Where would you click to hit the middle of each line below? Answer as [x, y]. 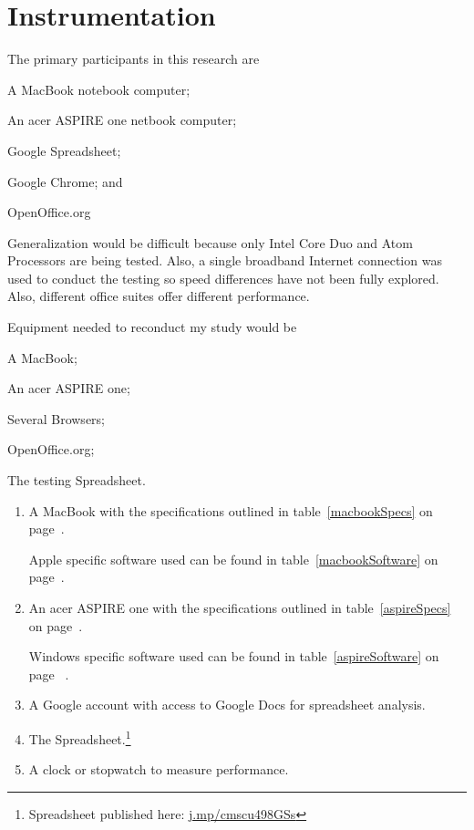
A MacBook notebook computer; [99, 89]
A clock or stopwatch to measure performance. [159, 769]
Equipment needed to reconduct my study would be [152, 327]
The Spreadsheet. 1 [80, 737]
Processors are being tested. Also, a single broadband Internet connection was [225, 260]
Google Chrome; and [65, 181]
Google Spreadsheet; [64, 150]
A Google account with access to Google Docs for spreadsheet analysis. [227, 705]
